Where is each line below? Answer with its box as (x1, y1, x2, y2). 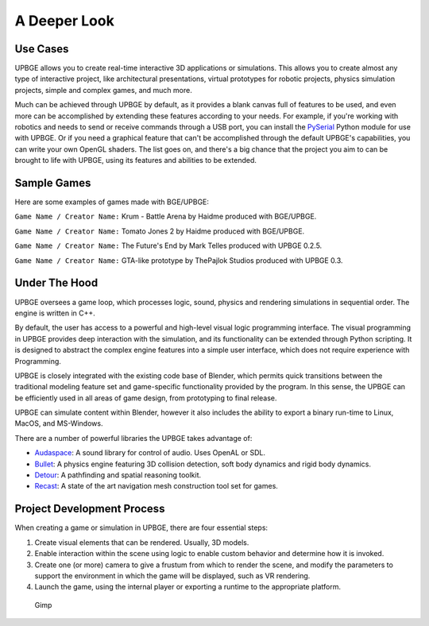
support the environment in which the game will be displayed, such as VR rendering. (34, 570, 311, 580)
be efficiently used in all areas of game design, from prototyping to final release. (14, 393, 277, 403)
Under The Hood (14, 276, 99, 290)
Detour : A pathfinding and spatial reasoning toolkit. (34, 470, 202, 480)
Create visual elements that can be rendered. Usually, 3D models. (34, 537, 249, 547)
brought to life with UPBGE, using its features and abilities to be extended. (14, 156, 257, 165)
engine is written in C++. (14, 308, 95, 318)
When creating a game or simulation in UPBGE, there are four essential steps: (14, 523, 269, 532)
